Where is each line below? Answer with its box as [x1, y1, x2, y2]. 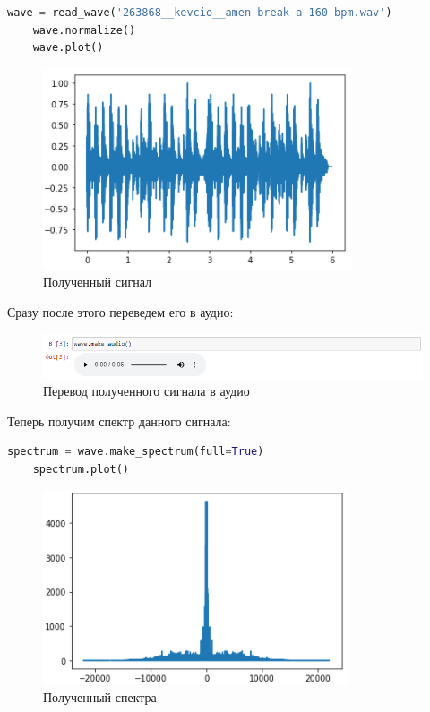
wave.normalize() [32, 23, 136, 37]
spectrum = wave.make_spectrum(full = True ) [7, 445, 264, 459]
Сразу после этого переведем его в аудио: [7, 302, 234, 321]
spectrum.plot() [32, 463, 130, 476]
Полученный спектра [43, 688, 157, 707]
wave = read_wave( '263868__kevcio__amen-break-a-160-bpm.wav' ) [7, 6, 392, 19]
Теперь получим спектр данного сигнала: [7, 411, 231, 430]
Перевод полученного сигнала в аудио [43, 382, 250, 400]
